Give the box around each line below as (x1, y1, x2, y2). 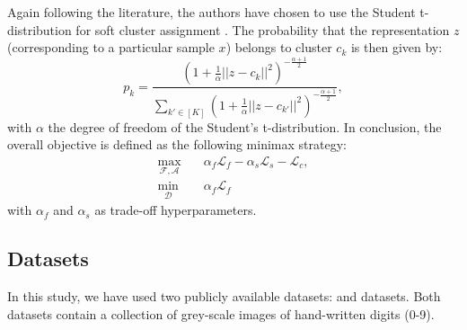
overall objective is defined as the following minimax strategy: (7, 135, 347, 154)
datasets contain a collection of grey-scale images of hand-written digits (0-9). (7, 304, 435, 323)
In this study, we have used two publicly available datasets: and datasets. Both (7, 287, 441, 306)
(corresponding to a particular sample (7, 38, 215, 57)
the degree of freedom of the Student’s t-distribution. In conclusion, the (48, 117, 442, 136)
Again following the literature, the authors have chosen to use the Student (7, 3, 416, 21)
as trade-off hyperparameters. (94, 201, 257, 219)
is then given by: (350, 38, 443, 57)
